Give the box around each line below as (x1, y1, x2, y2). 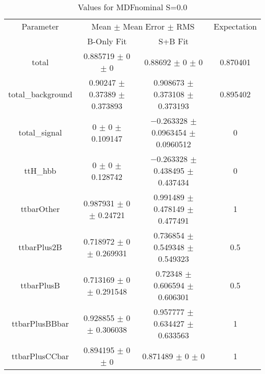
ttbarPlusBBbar (11, 317, 69, 329)
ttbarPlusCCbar (11, 350, 69, 362)
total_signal (18, 126, 62, 138)
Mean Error (123, 20, 165, 32)
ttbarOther (20, 203, 60, 215)
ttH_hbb (24, 165, 57, 176)
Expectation (214, 20, 257, 32)
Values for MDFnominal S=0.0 (77, 1, 188, 13)
